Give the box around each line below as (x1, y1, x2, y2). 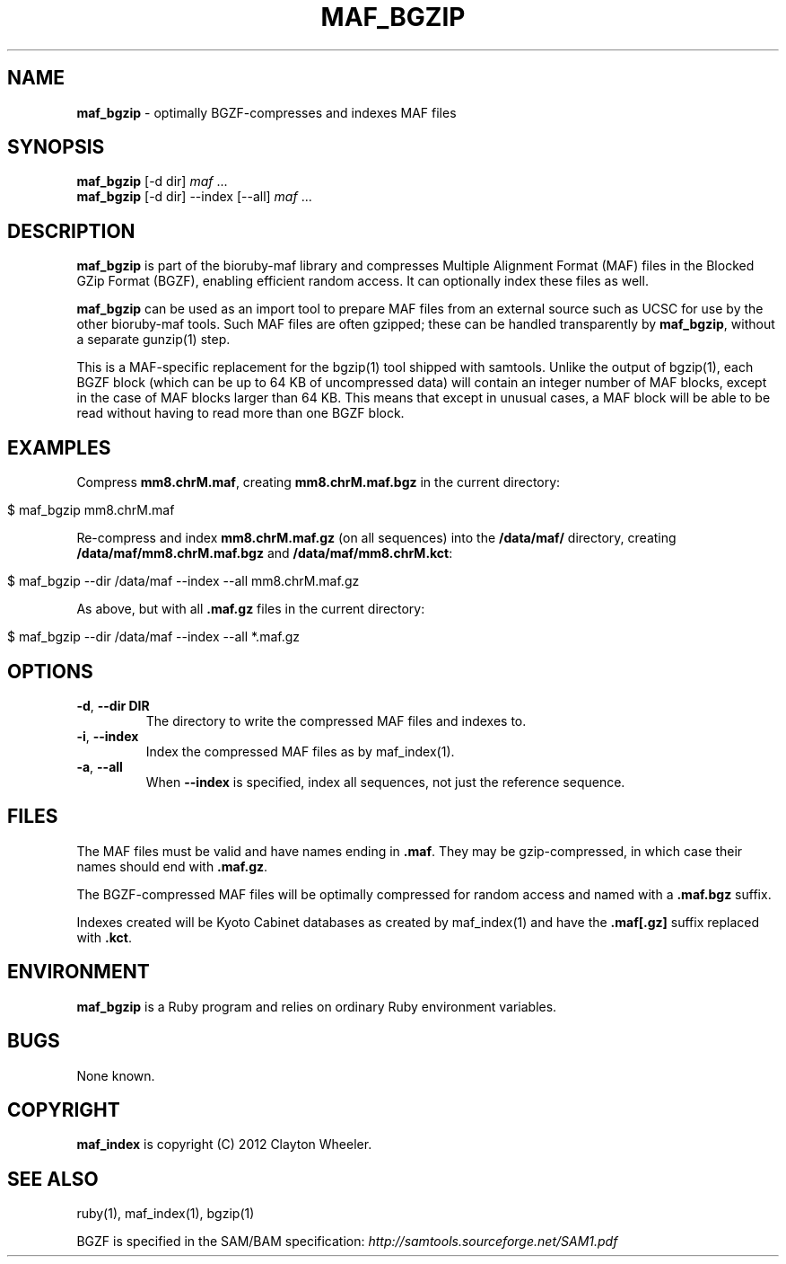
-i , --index (76, 728, 139, 744)
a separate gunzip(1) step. (76, 331, 231, 348)
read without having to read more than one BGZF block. (76, 405, 405, 421)
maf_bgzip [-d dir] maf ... (76, 173, 228, 190)
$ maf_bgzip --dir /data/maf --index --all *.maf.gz (7, 629, 301, 645)
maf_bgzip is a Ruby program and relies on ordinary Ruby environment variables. (76, 998, 557, 1014)
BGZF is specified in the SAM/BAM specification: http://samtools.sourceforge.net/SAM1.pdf (76, 1233, 618, 1250)
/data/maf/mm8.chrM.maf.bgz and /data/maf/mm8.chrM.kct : (76, 545, 453, 561)
